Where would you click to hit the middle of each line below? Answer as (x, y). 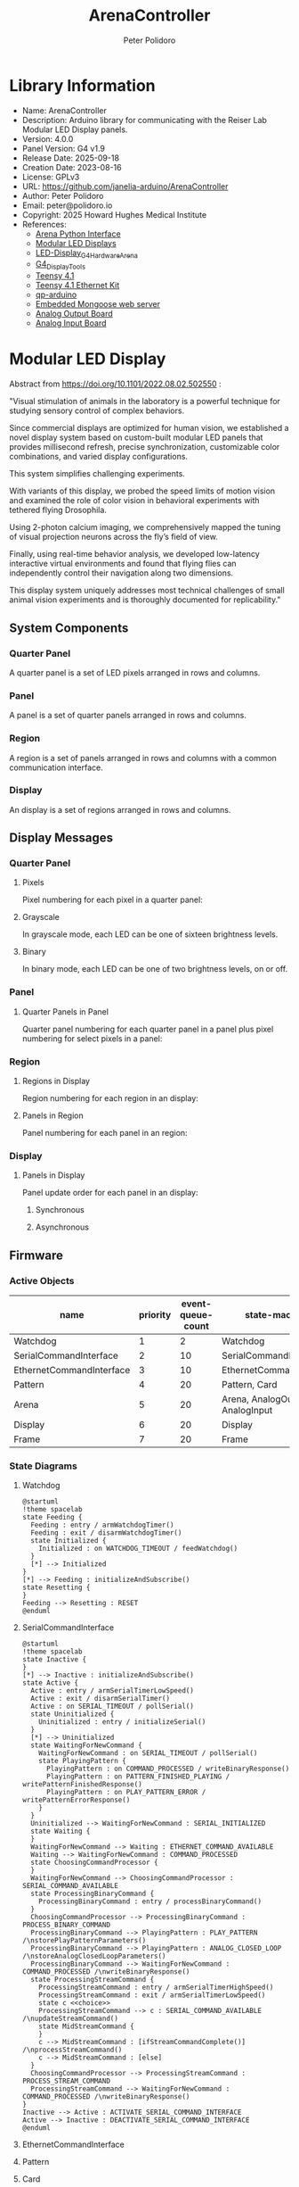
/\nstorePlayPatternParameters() (84, 1941)
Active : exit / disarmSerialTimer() (101, 1699)
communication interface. (57, 767)
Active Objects (42, 1280)
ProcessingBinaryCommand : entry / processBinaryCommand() (150, 1901)
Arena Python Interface (78, 234)
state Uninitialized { (73, 1714)
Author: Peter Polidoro (63, 195)
